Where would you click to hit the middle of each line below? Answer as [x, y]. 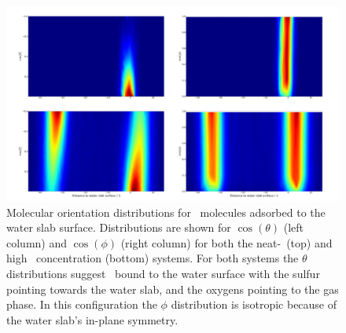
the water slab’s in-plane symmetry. [92, 319]
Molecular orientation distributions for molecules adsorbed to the [166, 212]
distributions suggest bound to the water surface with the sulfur [163, 273]
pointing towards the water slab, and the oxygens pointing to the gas [173, 289]
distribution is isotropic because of [254, 304]
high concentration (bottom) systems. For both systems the [153, 258]
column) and [37, 242]
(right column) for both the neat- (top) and [226, 242]
